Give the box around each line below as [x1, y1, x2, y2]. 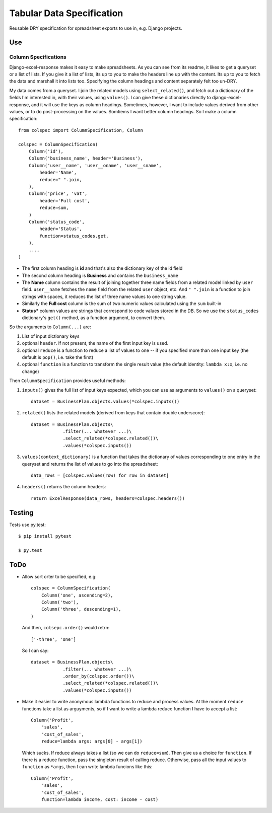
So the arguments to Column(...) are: [9, 324, 92, 330]
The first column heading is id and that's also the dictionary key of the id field [22, 265, 183, 271]
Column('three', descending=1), [41, 607, 121, 612]
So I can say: [22, 647, 49, 653]
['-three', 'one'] [31, 636, 77, 642]
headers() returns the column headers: [22, 484, 106, 490]
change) [22, 368, 40, 375]
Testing [9, 508, 34, 517]
